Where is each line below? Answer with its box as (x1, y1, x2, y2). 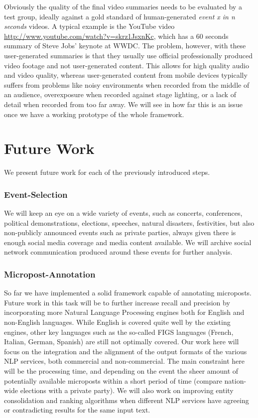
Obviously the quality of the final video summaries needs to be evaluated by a (4, 1, 242, 11)
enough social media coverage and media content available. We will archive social (4, 237, 252, 247)
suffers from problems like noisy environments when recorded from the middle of (4, 79, 250, 90)
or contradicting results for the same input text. (4, 405, 150, 415)
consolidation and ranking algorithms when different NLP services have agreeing (4, 395, 249, 405)
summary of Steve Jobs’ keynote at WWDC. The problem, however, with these (4, 40, 246, 51)
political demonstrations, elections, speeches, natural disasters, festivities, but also (4, 217, 255, 228)
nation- (224, 375, 247, 386)
